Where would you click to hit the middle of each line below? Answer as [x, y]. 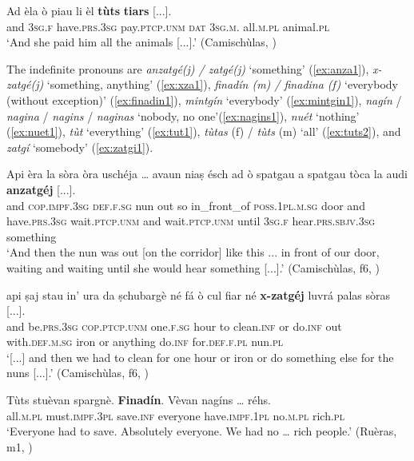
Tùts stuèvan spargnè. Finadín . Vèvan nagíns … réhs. [139, 400]
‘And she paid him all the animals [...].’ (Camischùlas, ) [141, 42]
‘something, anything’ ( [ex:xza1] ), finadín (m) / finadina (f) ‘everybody [222, 84]
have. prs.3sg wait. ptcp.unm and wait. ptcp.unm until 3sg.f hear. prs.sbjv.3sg [191, 221]
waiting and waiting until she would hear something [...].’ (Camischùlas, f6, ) [193, 267]
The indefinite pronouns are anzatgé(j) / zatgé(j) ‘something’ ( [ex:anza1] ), [188, 68]
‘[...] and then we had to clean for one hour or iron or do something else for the [200, 357]
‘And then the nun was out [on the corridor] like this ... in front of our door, [193, 252]
